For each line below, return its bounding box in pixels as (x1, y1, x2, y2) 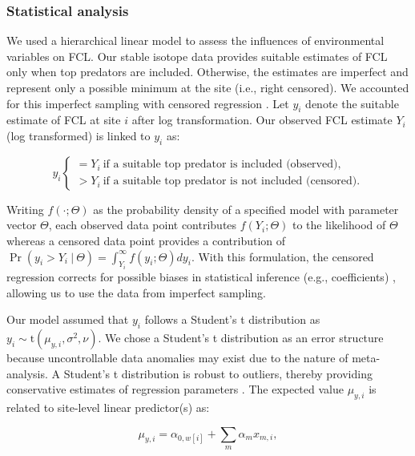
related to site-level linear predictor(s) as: (6, 398, 210, 415)
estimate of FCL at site (6, 111, 121, 128)
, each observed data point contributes (48, 216, 237, 233)
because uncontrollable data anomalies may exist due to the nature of (6, 349, 349, 365)
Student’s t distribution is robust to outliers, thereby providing (63, 365, 373, 381)
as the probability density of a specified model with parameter (93, 200, 399, 217)
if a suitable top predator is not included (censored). (103, 176, 361, 188)
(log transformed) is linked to (6, 127, 151, 143)
